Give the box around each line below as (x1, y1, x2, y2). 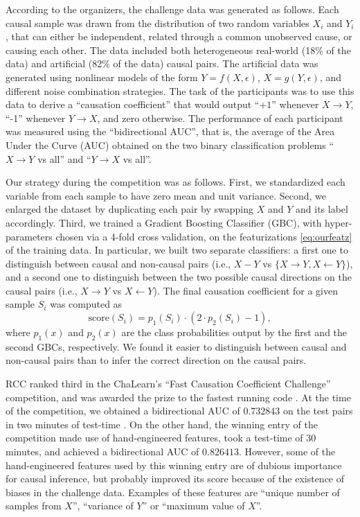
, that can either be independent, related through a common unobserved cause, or (6, 29, 352, 44)
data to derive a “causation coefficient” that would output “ (6, 97, 260, 112)
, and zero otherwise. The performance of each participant (97, 110, 343, 125)
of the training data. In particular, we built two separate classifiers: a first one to (6, 243, 348, 257)
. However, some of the (238, 444, 336, 459)
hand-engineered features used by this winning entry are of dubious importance (6, 457, 342, 472)
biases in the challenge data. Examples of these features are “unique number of (6, 484, 340, 499)
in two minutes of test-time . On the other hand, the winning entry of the (6, 417, 318, 431)
